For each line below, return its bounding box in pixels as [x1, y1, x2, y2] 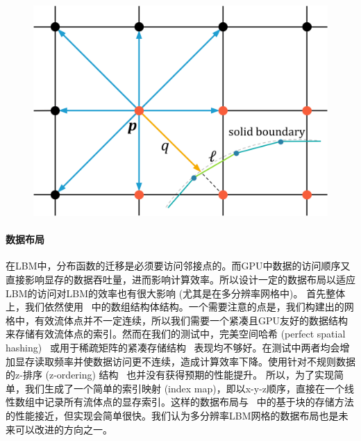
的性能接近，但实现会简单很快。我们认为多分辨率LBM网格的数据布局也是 [6, 408, 339, 423]
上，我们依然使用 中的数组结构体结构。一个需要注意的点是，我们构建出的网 [6, 299, 354, 314]
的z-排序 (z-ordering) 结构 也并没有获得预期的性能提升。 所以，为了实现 [6, 367, 334, 382]
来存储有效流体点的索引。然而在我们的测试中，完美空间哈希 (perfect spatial [6, 326, 346, 341]
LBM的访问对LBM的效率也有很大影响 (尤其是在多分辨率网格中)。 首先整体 [6, 285, 346, 300]
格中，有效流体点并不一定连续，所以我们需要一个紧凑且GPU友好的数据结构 [6, 313, 349, 327]
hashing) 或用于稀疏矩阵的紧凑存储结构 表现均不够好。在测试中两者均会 [6, 340, 340, 355]
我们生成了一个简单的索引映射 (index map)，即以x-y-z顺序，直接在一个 [24, 381, 345, 395]
